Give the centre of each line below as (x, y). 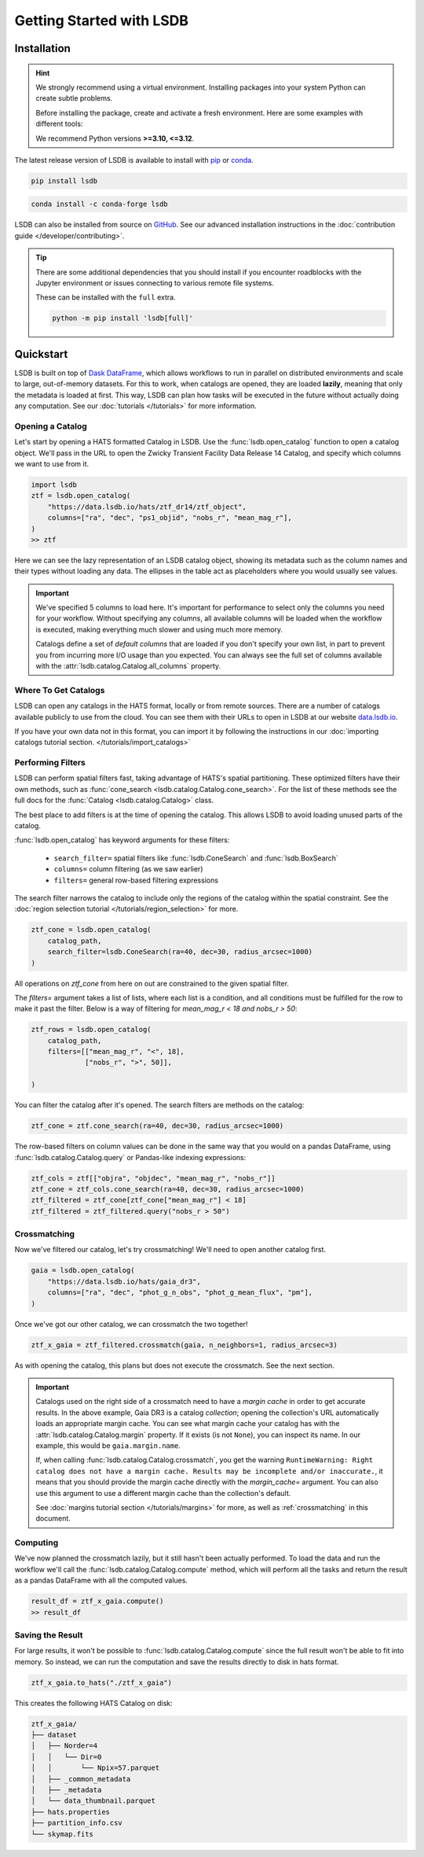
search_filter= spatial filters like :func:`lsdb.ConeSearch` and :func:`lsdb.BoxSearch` (196, 858)
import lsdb (54, 485)
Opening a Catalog (51, 426)
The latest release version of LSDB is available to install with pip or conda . (134, 160)
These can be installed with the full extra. (106, 297)
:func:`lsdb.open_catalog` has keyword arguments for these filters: (122, 840)
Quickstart (41, 354)
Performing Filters (50, 763)
